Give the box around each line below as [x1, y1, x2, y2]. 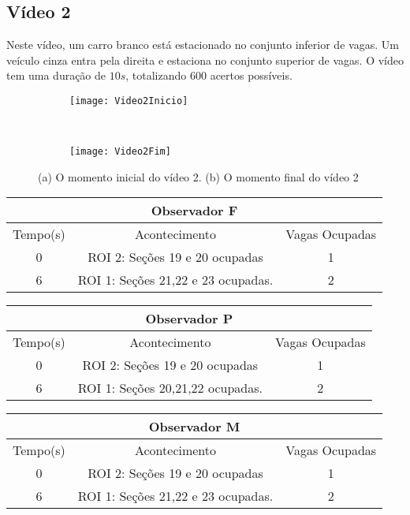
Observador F [151, 201, 238, 220]
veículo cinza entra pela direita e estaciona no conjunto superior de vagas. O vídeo [6, 51, 404, 68]
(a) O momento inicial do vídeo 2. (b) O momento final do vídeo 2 [38, 168, 359, 185]
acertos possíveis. [210, 67, 293, 84]
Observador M [148, 417, 240, 436]
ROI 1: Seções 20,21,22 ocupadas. [77, 379, 263, 397]
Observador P [145, 309, 233, 328]
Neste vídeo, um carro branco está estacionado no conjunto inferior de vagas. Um [6, 36, 399, 53]
